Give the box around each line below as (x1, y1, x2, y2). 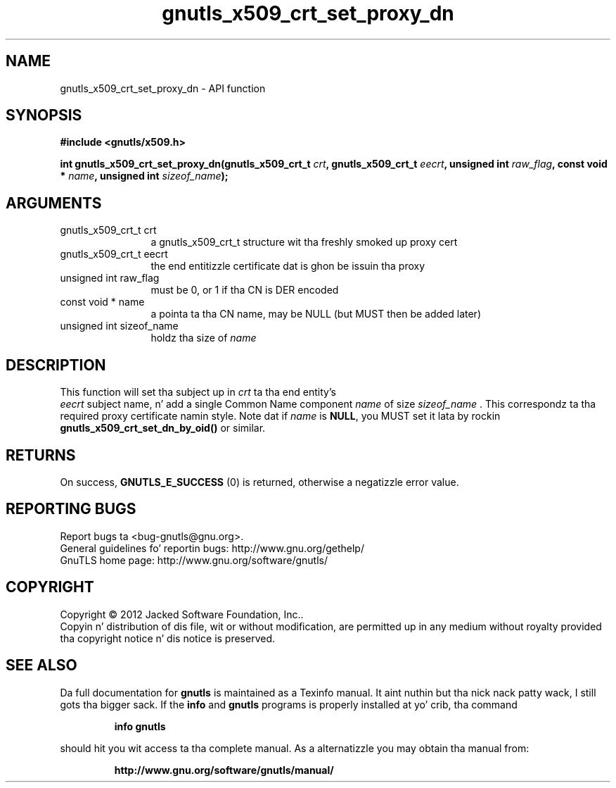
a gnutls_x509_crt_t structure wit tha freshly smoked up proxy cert (150, 236, 458, 249)
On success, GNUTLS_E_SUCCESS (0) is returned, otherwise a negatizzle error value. (60, 475, 459, 488)
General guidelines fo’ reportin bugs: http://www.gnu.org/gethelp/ (60, 542, 364, 554)
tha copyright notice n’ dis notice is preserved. (60, 632, 276, 644)
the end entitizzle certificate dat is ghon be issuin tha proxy (150, 260, 425, 273)
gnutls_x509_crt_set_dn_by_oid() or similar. (60, 422, 266, 434)
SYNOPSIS (6, 106, 82, 125)
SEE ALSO (6, 656, 77, 675)
